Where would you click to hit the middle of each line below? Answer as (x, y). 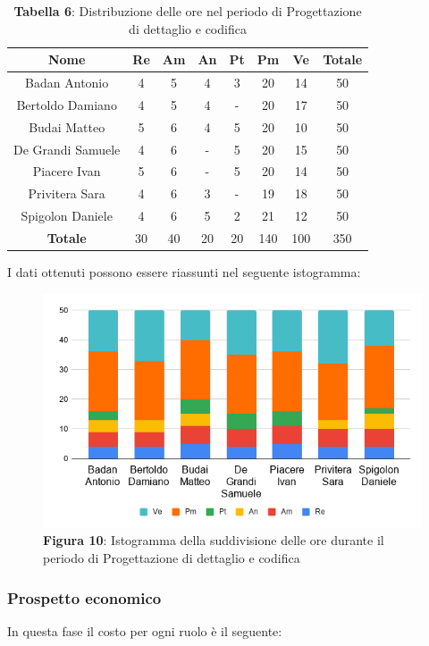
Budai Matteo (67, 126)
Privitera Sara (67, 193)
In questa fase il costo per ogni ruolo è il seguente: (145, 630)
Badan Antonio (67, 83)
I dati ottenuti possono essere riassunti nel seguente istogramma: (184, 272)
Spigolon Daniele (67, 216)
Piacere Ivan (67, 171)
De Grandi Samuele (67, 149)
